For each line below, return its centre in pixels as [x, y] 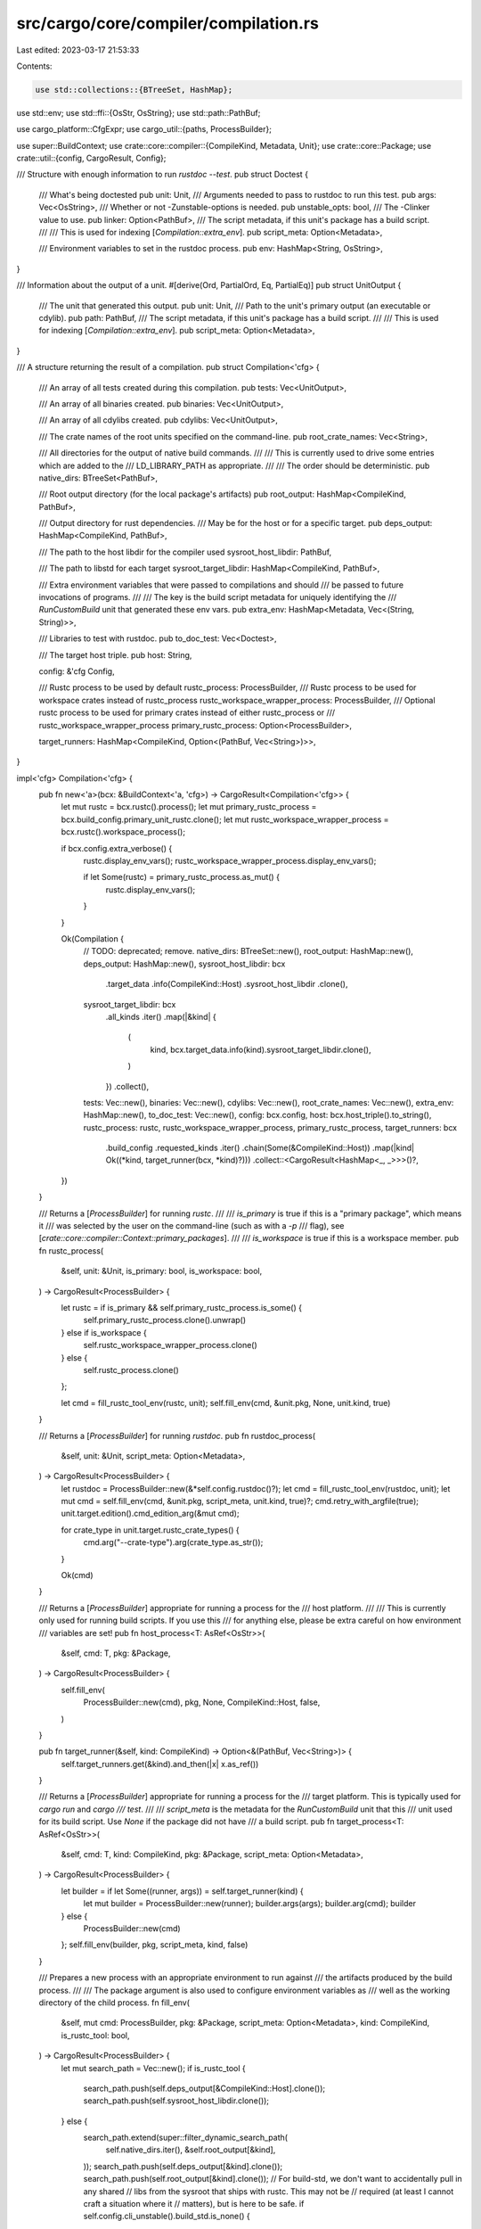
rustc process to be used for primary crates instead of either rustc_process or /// [187, 712]
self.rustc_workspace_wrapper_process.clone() [170, 1345]
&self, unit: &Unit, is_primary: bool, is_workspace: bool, [162, 1271]
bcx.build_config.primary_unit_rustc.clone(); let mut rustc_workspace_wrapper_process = [225, 819]
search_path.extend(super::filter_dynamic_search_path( [186, 2138]
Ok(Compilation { [93, 939]
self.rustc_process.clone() [131, 1369]
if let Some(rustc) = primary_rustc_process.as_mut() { [182, 877]
